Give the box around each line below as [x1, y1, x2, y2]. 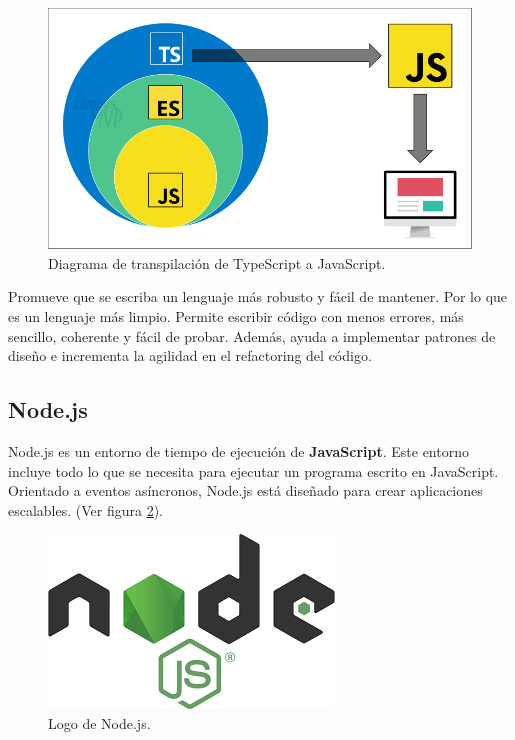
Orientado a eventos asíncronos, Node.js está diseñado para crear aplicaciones [8, 480, 483, 501]
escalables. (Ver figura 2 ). [8, 499, 164, 520]
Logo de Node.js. [48, 712, 151, 733]
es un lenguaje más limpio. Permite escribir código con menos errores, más [8, 306, 464, 327]
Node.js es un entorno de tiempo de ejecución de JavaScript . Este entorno [8, 441, 469, 462]
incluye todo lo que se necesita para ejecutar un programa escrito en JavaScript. [8, 460, 499, 481]
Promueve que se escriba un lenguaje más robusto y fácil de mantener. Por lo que [8, 286, 508, 307]
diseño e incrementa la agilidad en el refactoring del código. [8, 345, 372, 366]
